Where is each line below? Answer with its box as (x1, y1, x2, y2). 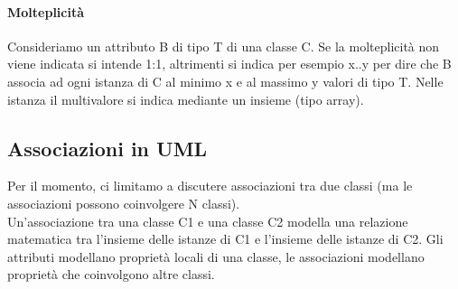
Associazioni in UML (7, 134, 208, 162)
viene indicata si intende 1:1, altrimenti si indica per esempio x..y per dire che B (7, 54, 452, 73)
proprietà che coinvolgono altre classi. (7, 265, 215, 284)
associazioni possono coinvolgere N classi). (7, 193, 240, 212)
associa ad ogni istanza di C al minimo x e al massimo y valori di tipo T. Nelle (7, 71, 444, 90)
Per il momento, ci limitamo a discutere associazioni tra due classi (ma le (7, 176, 413, 195)
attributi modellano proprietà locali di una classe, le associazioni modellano (7, 247, 425, 266)
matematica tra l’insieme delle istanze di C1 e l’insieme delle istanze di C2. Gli (7, 229, 444, 248)
